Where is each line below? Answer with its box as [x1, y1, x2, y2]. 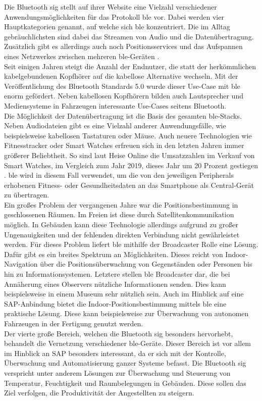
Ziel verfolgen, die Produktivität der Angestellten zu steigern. [4, 387, 194, 398]
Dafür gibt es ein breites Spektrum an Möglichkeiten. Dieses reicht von [4, 248, 223, 259]
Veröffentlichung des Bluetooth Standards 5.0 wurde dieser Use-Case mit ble [4, 80, 240, 91]
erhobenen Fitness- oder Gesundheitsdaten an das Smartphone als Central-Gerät [4, 179, 254, 190]
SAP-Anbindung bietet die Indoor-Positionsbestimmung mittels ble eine [4, 298, 227, 309]
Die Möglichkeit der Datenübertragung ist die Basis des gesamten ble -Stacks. [4, 110, 242, 121]
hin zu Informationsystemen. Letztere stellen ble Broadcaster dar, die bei [4, 269, 230, 279]
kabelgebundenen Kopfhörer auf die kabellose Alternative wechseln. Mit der [4, 71, 238, 81]
